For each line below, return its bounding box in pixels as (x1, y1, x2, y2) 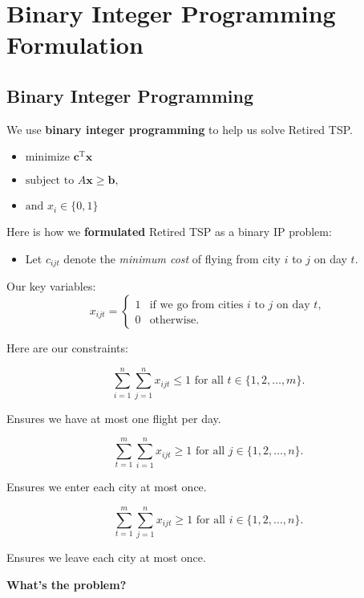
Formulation (6, 28, 144, 61)
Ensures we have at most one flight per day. (6, 409, 221, 426)
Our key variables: (6, 278, 96, 295)
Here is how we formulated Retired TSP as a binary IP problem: (6, 223, 332, 240)
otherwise (149, 315, 196, 327)
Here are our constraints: (6, 340, 128, 356)
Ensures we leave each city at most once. (6, 549, 206, 566)
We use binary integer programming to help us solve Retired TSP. (6, 120, 353, 137)
